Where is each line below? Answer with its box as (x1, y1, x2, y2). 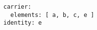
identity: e (3, 19, 42, 27)
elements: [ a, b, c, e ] (10, 11, 95, 18)
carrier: (3, 3, 32, 10)
